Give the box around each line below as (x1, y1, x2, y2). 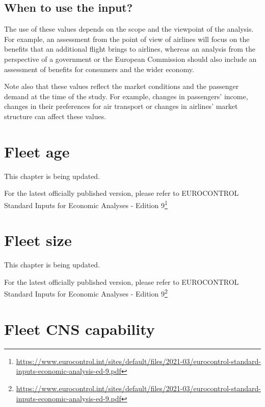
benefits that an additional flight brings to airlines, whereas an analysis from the (4, 43, 255, 54)
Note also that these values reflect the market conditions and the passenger (4, 81, 239, 92)
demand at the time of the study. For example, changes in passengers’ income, (4, 91, 248, 101)
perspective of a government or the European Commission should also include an (4, 53, 257, 64)
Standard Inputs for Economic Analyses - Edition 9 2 (4, 287, 168, 299)
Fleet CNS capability (4, 318, 155, 339)
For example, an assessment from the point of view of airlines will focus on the (4, 33, 250, 44)
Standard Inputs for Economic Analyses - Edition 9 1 (4, 198, 168, 210)
